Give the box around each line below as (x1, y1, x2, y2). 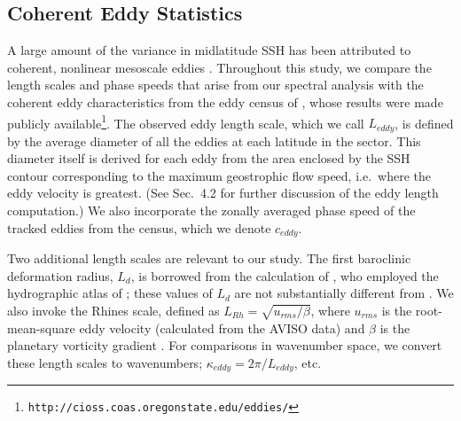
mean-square (7, 318, 75, 337)
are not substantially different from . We (234, 284, 454, 302)
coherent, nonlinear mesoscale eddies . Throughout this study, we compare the (7, 58, 432, 76)
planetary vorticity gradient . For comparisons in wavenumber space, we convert (7, 336, 442, 355)
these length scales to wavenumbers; (7, 353, 203, 371)
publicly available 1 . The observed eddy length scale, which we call (7, 111, 364, 132)
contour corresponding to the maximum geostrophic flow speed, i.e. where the (7, 166, 431, 184)
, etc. (293, 353, 322, 371)
